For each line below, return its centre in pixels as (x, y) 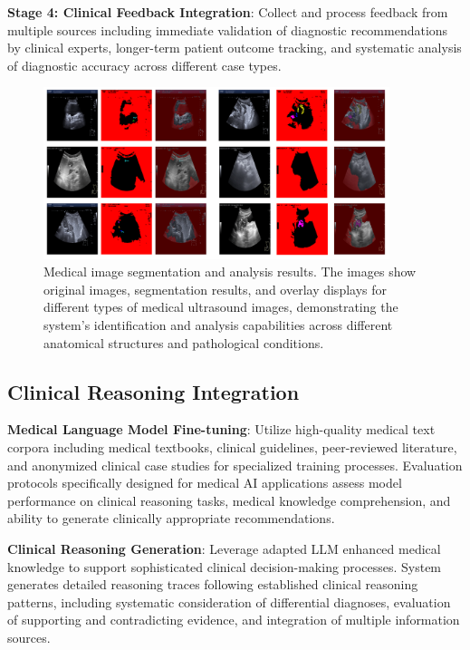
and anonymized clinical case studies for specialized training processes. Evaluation (235, 465)
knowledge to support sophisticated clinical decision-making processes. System (225, 566)
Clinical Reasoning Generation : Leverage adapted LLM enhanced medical (224, 548)
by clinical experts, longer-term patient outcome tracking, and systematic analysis (235, 48)
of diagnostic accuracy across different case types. (144, 65)
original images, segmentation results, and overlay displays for (216, 289)
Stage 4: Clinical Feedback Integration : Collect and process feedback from (228, 12)
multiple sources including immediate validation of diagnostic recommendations (228, 29)
